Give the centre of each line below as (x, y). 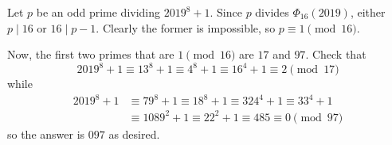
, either (368, 12)
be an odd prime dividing (98, 12)
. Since (226, 12)
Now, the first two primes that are (91, 54)
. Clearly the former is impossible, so (186, 27)
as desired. (134, 134)
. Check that (336, 54)
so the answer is (46, 134)
